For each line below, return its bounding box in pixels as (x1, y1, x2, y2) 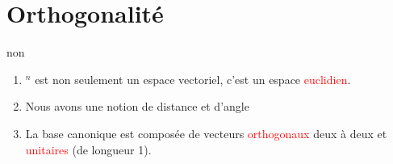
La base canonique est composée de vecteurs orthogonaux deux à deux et (25, 124, 387, 141)
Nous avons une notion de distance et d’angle (25, 98, 249, 115)
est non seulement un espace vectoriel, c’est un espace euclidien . (35, 70, 351, 87)
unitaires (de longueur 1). (25, 141, 152, 158)
